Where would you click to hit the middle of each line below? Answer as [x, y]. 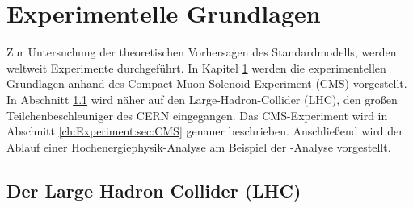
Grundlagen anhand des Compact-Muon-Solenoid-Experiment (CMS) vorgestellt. [207, 83]
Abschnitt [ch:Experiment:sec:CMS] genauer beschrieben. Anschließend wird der [205, 131]
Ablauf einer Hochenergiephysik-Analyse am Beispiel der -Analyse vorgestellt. [199, 146]
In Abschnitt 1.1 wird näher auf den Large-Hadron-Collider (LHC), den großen [202, 99]
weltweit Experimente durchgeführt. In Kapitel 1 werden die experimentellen [196, 67]
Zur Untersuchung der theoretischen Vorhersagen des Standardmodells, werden [202, 52]
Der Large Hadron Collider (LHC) [154, 190]
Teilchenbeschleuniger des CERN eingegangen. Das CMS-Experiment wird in [197, 115]
